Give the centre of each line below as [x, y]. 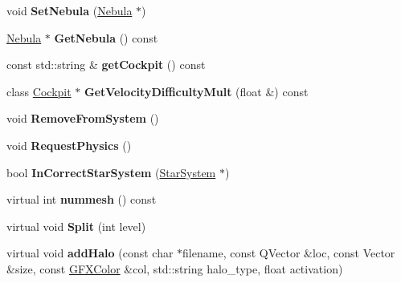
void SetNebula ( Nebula [70, 10]
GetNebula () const [106, 37]
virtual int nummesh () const [82, 199]
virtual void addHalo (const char [90, 253]
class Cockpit [39, 91]
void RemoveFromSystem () [83, 118]
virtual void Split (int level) [76, 226]
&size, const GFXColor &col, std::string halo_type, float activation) [175, 268]
